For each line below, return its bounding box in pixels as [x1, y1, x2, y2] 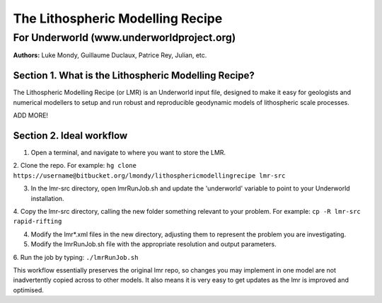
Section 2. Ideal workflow [13, 130, 128, 142]
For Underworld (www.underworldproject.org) [13, 31, 236, 44]
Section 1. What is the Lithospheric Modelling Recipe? [13, 69, 255, 81]
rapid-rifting [13, 217, 62, 226]
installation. [30, 194, 64, 202]
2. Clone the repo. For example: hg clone [13, 161, 137, 170]
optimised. [13, 285, 44, 294]
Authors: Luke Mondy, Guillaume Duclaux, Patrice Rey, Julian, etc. [13, 51, 207, 59]
